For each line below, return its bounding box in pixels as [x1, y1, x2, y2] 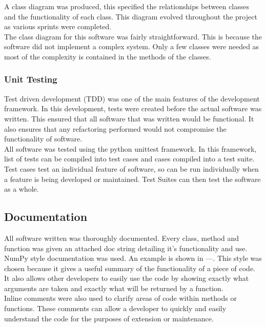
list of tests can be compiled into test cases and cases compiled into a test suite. [4, 153, 255, 164]
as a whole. [4, 183, 39, 194]
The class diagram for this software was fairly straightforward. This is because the [4, 31, 262, 42]
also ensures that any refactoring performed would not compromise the [4, 123, 227, 134]
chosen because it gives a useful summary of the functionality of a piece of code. [4, 262, 255, 273]
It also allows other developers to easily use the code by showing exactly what [4, 273, 249, 283]
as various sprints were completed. [4, 21, 112, 32]
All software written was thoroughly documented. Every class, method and [4, 232, 239, 243]
